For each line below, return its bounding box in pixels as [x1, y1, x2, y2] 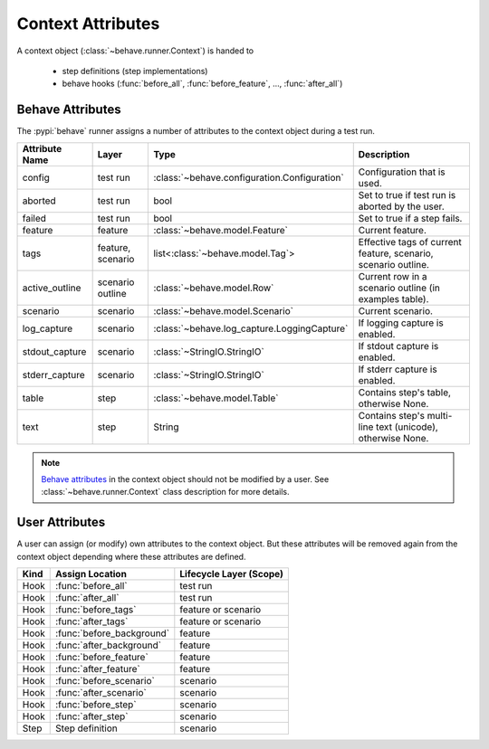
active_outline [22, 281, 81, 294]
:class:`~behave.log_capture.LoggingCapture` [153, 322, 349, 335]
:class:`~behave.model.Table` [153, 392, 279, 404]
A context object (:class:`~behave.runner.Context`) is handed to [16, 45, 254, 56]
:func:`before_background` [55, 627, 170, 640]
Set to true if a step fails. [358, 212, 463, 224]
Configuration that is [358, 166, 446, 178]
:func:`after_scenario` [55, 687, 147, 699]
